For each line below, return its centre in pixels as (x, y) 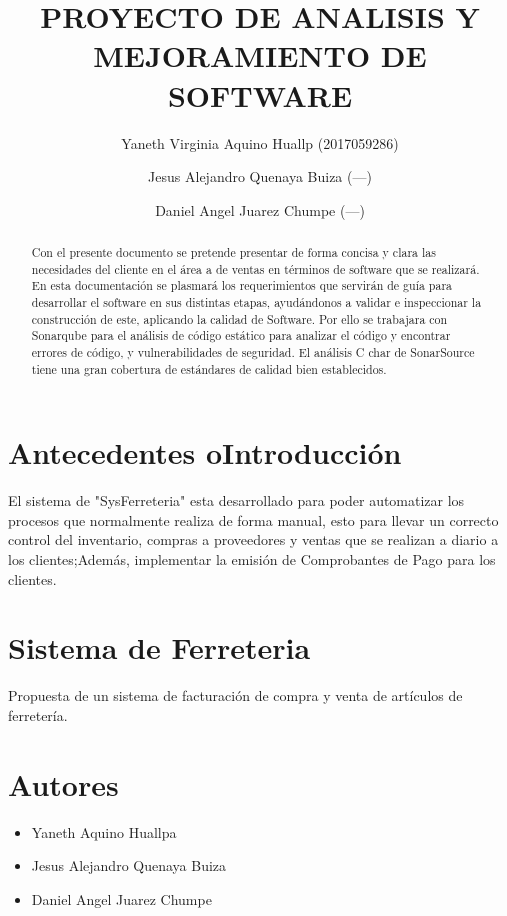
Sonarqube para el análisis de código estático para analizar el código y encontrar (241, 335)
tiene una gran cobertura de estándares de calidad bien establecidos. (209, 368)
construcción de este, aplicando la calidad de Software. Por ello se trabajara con (239, 318)
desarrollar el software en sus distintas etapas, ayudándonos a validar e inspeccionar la (256, 302)
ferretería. (38, 714)
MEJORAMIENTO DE (260, 55)
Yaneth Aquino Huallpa (104, 831)
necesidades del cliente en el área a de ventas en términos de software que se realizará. (255, 268)
